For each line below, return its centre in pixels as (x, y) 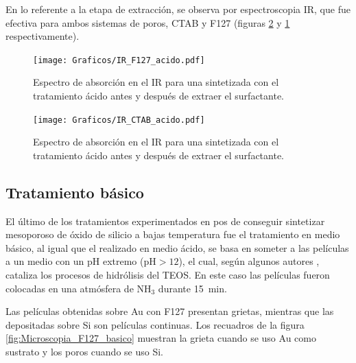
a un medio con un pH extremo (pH (81, 261)
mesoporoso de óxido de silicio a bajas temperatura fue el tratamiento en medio (173, 234)
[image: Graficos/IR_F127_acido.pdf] (119, 60)
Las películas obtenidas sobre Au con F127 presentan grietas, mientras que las (170, 311)
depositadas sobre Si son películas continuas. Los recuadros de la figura (155, 324)
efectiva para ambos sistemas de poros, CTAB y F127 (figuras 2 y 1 (148, 22)
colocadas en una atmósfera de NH (79, 288)
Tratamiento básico (75, 192)
